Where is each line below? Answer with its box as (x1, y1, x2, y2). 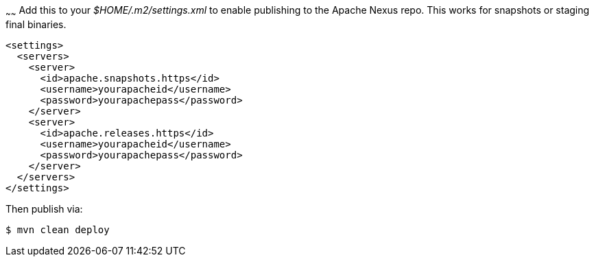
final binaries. (5, 18, 67, 30)
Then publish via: (5, 202, 83, 215)
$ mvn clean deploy (5, 224, 110, 235)
